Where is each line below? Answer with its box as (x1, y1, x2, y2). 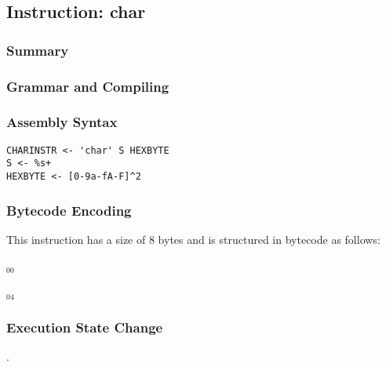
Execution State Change (6, 317, 163, 336)
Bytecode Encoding (6, 200, 132, 220)
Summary (6, 40, 69, 60)
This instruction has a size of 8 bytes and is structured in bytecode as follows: (6, 231, 381, 247)
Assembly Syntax (6, 112, 118, 132)
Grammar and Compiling (6, 76, 169, 96)
